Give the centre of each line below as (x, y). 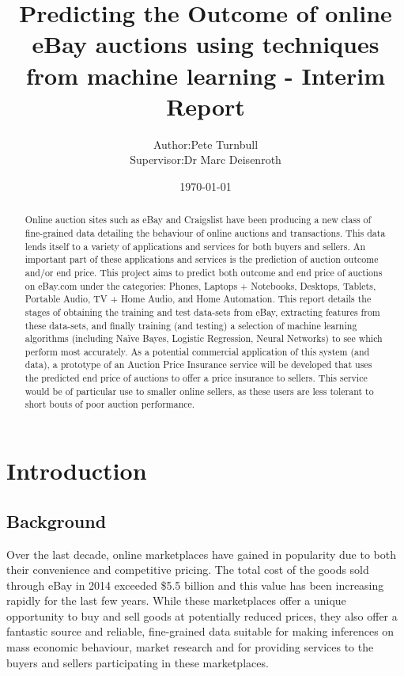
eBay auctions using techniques (206, 44)
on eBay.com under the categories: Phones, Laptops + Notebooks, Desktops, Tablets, (200, 285)
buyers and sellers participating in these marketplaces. (138, 662)
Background (57, 520)
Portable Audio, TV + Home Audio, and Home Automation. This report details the (198, 299)
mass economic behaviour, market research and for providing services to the (190, 647)
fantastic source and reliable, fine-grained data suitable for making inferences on (200, 631)
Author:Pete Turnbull (206, 144)
